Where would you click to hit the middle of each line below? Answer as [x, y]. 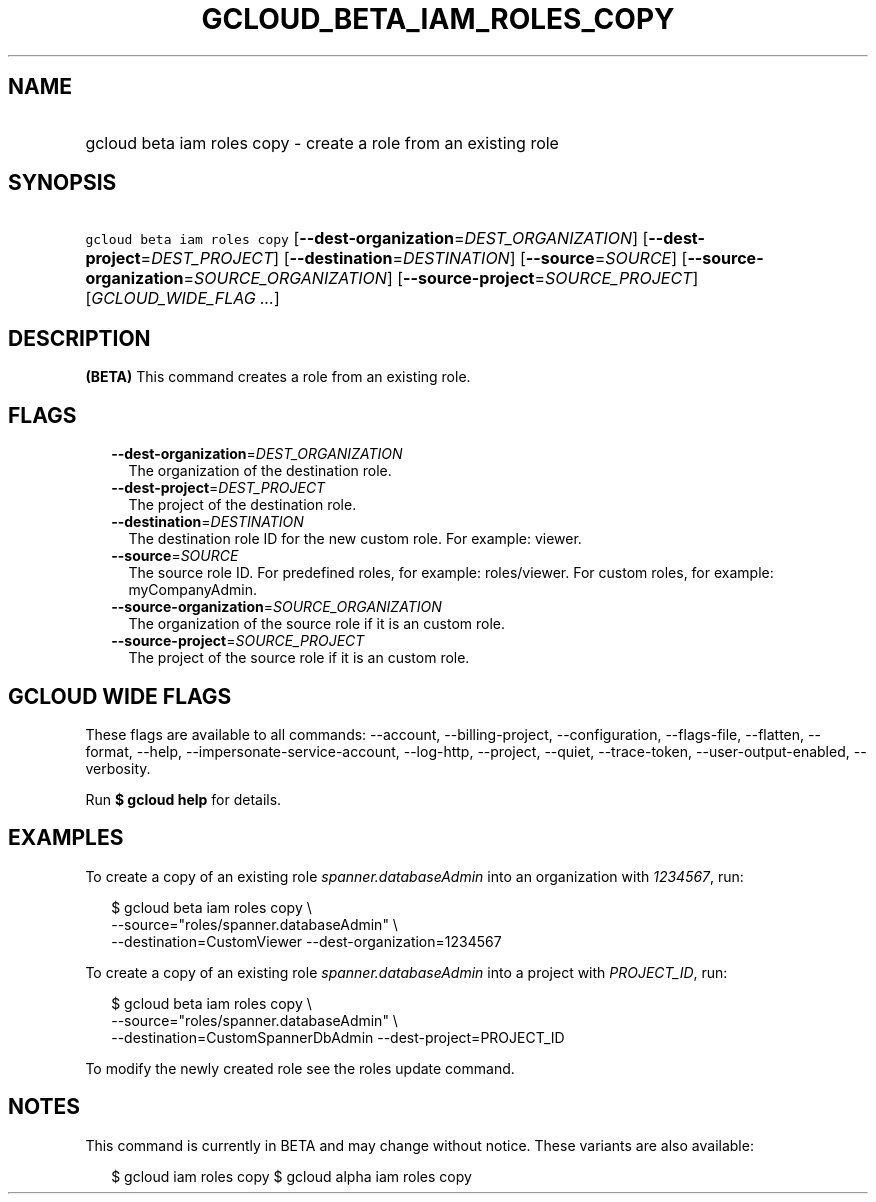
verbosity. [118, 768]
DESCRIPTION [79, 338]
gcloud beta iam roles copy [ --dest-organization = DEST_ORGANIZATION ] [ [367, 238]
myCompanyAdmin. [192, 590]
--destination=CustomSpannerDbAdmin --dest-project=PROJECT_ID [338, 1037]
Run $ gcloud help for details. [183, 799]
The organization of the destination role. [260, 471]
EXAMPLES [66, 838]
